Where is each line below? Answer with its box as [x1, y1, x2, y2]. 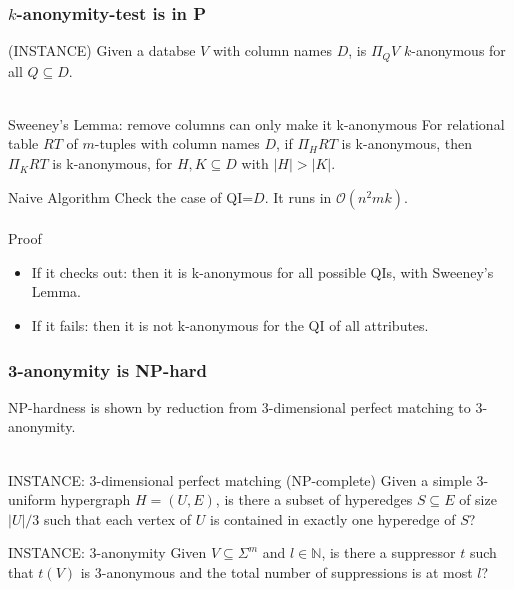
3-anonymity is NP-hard [8, 357, 207, 382]
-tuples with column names [94, 133, 260, 154]
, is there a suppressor [321, 542, 456, 563]
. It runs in [264, 186, 332, 207]
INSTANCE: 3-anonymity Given [8, 542, 207, 563]
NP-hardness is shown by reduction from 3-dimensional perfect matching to [8, 396, 471, 417]
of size [459, 489, 497, 510]
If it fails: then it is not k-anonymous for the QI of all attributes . [31, 315, 429, 336]
